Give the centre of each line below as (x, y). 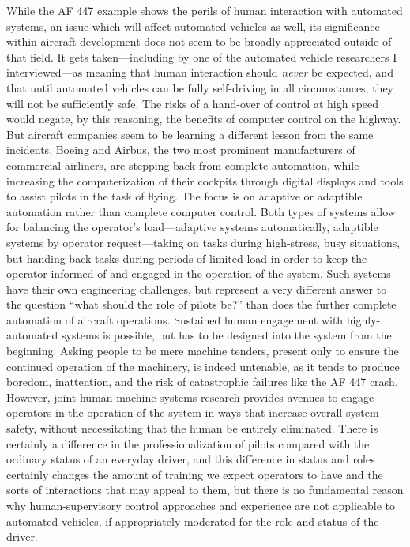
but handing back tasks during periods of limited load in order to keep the (187, 258)
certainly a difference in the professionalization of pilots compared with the (188, 443)
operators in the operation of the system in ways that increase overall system (193, 412)
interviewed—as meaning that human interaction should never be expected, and (200, 72)
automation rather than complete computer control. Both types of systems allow (201, 211)
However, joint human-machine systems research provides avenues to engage (190, 397)
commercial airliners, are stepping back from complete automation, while (183, 165)
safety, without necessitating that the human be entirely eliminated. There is (192, 428)
